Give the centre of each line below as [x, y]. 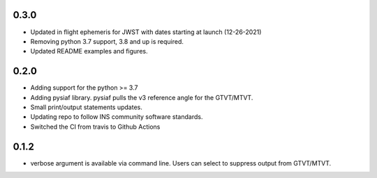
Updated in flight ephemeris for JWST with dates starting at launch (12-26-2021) [146, 32]
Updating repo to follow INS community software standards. [117, 117]
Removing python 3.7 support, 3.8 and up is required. [107, 41]
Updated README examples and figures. [89, 51]
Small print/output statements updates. [86, 107]
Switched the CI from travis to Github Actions [95, 127]
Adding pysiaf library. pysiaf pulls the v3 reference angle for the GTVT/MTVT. [142, 97]
